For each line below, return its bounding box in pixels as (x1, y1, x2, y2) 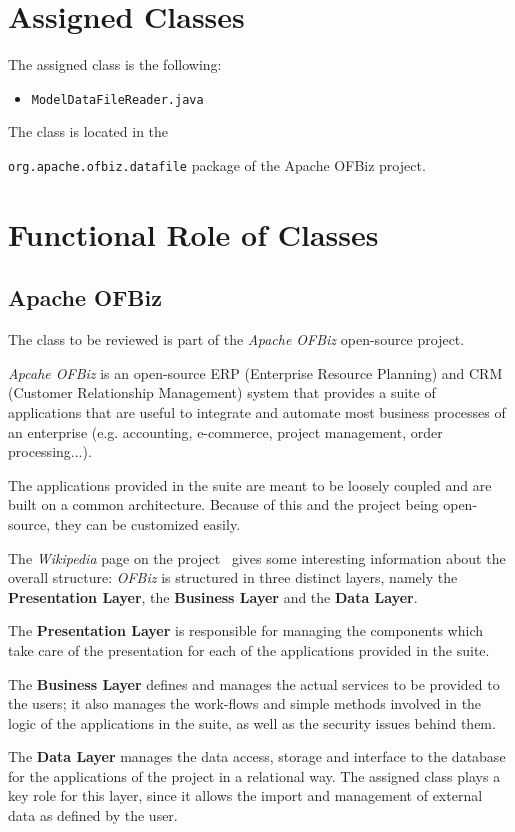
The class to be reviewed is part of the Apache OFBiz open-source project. (8, 329, 465, 350)
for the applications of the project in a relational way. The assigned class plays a (8, 765, 501, 786)
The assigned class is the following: (8, 54, 222, 75)
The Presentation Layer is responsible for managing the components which (8, 620, 483, 641)
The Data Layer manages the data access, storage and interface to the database (8, 746, 506, 767)
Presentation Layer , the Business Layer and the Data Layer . (8, 586, 418, 607)
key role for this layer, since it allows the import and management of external (8, 785, 483, 806)
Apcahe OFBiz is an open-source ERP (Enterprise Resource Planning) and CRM (8, 362, 503, 383)
